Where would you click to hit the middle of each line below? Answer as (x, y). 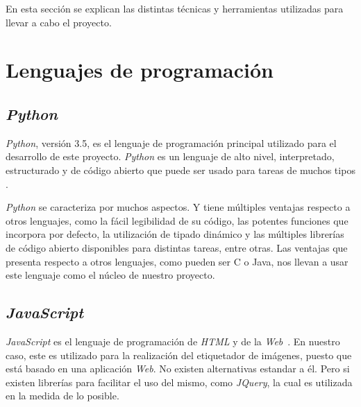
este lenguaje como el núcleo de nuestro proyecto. (110, 275)
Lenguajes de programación (140, 70)
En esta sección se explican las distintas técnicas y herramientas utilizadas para (175, 8)
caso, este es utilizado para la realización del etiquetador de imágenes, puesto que (179, 355)
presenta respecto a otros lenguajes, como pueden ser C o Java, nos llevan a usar (177, 261)
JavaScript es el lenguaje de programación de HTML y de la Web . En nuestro (173, 341)
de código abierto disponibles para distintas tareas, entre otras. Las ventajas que (177, 247)
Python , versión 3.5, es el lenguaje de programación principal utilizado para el (171, 142)
